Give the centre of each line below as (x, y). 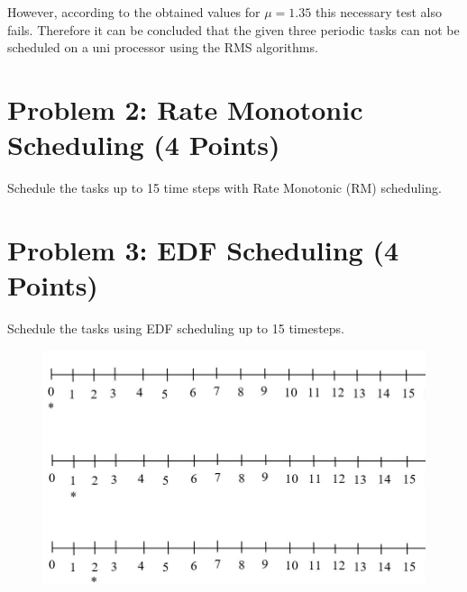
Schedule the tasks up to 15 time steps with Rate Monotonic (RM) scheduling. (224, 188)
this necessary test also (378, 12)
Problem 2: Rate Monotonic (185, 109)
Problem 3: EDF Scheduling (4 (203, 249)
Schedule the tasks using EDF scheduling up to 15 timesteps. (176, 328)
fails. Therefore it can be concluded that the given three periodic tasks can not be (233, 29)
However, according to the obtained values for (134, 12)
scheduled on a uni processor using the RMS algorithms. (163, 47)
